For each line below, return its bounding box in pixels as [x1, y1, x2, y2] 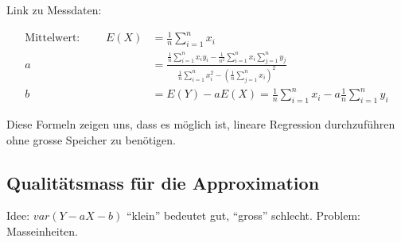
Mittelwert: [25, 33, 80, 44]
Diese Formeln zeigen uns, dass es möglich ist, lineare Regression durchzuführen [6, 116, 395, 133]
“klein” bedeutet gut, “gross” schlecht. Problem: [126, 207, 360, 224]
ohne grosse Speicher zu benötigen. [6, 131, 176, 148]
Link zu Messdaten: [6, 2, 102, 17]
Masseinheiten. [6, 223, 78, 239]
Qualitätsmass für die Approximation [6, 170, 320, 194]
